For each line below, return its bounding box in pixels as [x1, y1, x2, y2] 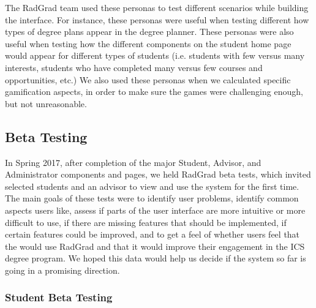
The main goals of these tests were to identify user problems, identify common [5, 192, 299, 205]
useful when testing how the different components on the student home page [5, 37, 292, 50]
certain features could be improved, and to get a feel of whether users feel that [5, 228, 300, 241]
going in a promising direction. [5, 263, 120, 276]
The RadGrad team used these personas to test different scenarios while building [5, 1, 309, 13]
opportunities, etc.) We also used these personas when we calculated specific [5, 73, 291, 86]
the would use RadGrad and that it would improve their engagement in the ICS [5, 239, 305, 252]
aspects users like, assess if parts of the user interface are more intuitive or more [5, 203, 306, 216]
